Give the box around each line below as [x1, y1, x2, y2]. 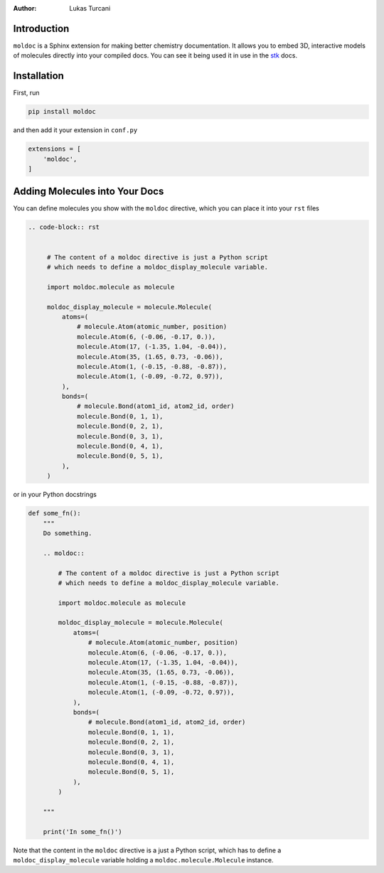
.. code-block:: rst [28, 223, 100, 231]
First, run [13, 89, 40, 97]
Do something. [43, 529, 92, 537]
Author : [13, 4, 37, 12]
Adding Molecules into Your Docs [13, 186, 164, 198]
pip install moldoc [28, 107, 96, 116]
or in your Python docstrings [13, 491, 97, 499]
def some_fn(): [28, 509, 81, 518]
